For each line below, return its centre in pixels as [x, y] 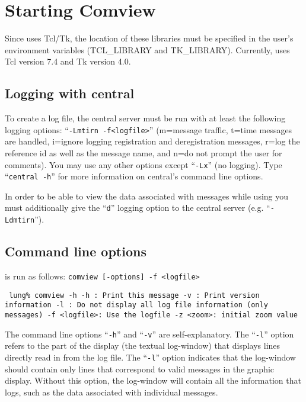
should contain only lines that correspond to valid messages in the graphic [140, 369]
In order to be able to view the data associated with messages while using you [147, 196]
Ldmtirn [20, 221]
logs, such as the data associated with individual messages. [111, 392]
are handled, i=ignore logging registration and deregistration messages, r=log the [152, 141]
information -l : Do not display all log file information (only [136, 305]
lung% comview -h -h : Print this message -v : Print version [134, 295]
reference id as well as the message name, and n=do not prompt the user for [144, 152]
